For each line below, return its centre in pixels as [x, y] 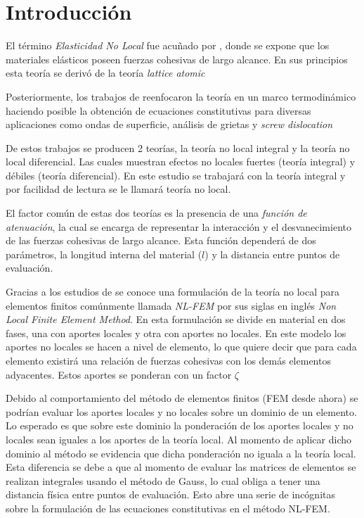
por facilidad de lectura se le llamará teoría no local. [118, 189]
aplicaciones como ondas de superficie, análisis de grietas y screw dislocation [169, 124]
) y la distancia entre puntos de [272, 254]
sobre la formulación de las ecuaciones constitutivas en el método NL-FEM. [168, 508]
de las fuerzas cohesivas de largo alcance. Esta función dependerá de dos [161, 240]
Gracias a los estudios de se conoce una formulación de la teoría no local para [173, 292]
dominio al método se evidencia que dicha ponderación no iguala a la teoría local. [181, 453]
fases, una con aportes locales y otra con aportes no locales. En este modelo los [176, 333]
